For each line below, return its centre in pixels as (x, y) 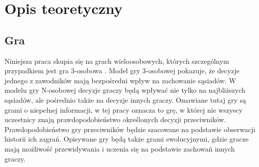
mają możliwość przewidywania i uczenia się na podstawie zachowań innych (120, 148)
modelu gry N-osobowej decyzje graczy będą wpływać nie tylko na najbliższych (125, 90)
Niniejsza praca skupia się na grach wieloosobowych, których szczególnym (117, 61)
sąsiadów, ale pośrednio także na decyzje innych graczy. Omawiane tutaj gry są (125, 99)
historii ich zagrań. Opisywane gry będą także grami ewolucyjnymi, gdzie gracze (127, 139)
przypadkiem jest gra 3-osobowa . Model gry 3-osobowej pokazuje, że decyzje (122, 71)
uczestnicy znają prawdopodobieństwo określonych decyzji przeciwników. (115, 119)
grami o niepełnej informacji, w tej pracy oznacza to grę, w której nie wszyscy (124, 109)
